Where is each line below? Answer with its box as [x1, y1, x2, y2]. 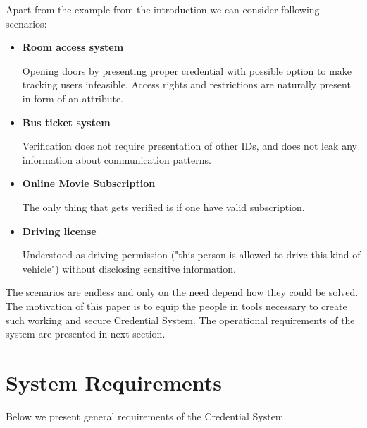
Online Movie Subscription [22, 176, 156, 191]
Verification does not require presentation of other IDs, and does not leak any [22, 138, 357, 153]
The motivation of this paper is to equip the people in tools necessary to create [6, 298, 347, 313]
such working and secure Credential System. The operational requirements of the [6, 312, 355, 327]
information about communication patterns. [22, 152, 211, 167]
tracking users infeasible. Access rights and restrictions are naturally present [22, 77, 351, 92]
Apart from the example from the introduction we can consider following [6, 2, 320, 16]
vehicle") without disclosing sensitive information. [22, 261, 236, 275]
